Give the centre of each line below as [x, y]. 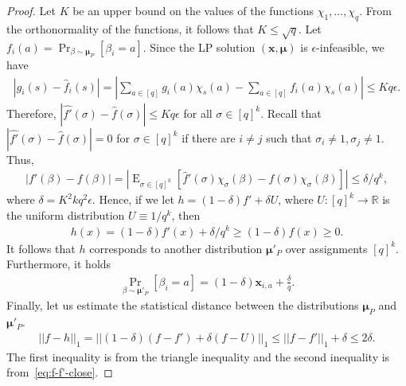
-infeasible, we [350, 47]
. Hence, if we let [133, 199]
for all [198, 113]
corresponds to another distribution [176, 248]
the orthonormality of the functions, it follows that [130, 28]
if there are [209, 137]
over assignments [326, 248]
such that [289, 137]
